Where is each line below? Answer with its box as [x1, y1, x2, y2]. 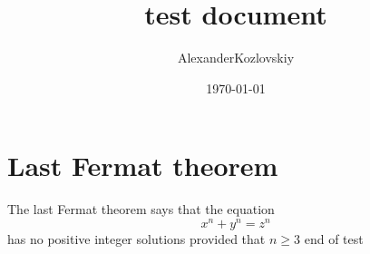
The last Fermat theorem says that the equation [7, 200, 275, 219]
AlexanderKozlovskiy [177, 48, 295, 67]
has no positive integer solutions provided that [7, 229, 266, 248]
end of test [304, 229, 364, 248]
